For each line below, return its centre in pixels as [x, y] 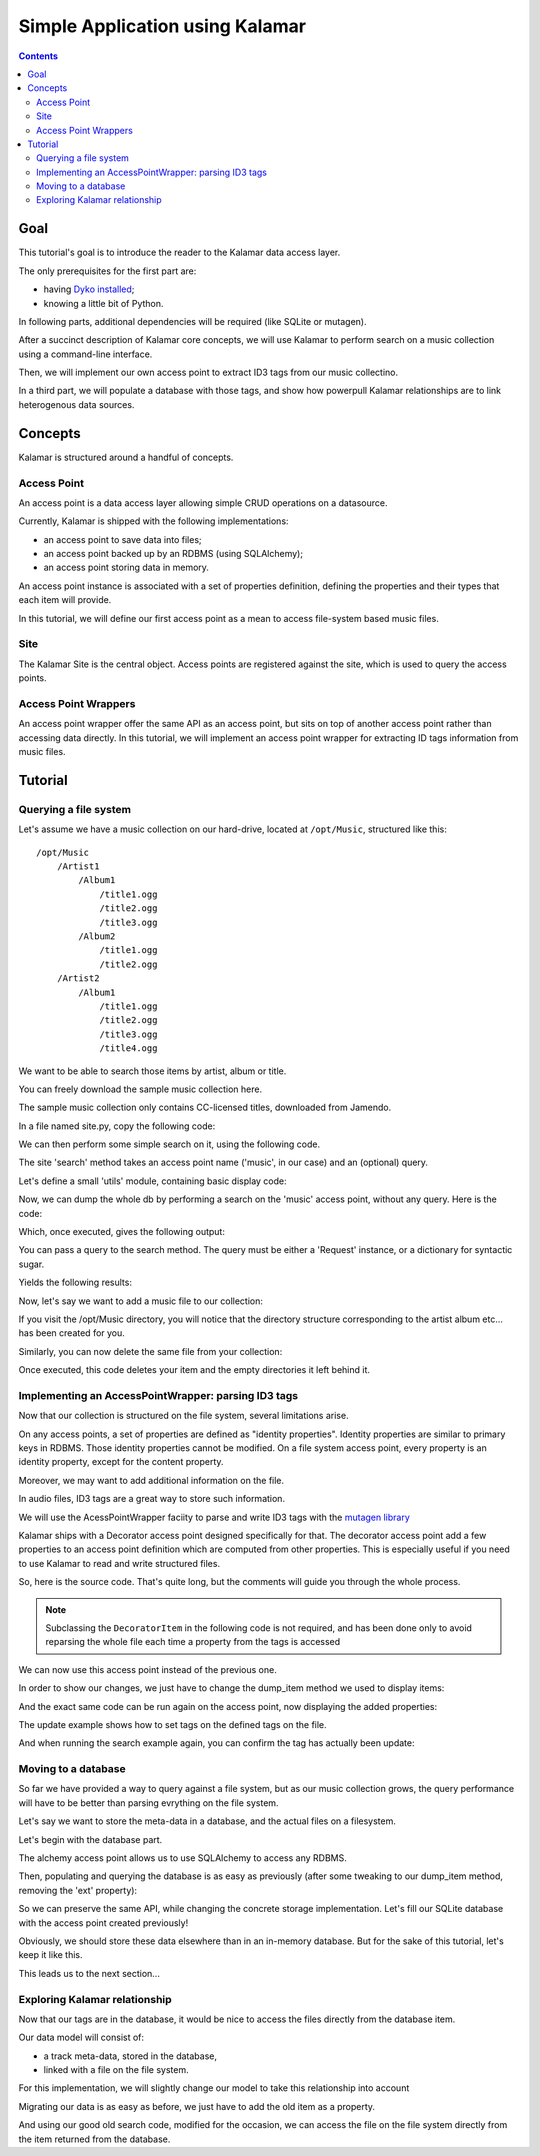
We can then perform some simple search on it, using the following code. [169, 1144]
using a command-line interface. [85, 354]
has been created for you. [71, 1333]
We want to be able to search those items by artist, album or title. [152, 1071]
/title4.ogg [128, 1048]
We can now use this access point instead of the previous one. [147, 1669]
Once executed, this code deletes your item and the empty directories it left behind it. [194, 1370]
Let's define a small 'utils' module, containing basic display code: [152, 1181]
